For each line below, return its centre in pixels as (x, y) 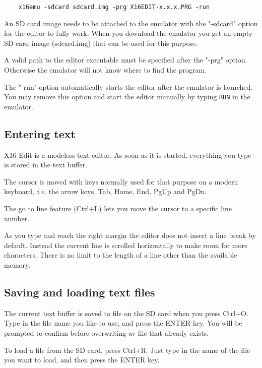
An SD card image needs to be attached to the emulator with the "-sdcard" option (131, 23)
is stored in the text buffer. (46, 165)
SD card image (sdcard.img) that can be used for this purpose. (101, 43)
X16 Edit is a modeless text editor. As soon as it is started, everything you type (128, 155)
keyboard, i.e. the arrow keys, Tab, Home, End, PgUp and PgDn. (106, 191)
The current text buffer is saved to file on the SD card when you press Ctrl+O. (126, 313)
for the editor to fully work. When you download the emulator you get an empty (128, 33)
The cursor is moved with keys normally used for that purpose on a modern (121, 181)
